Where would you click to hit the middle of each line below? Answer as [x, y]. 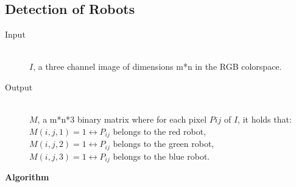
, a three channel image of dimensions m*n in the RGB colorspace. [157, 66]
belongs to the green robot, [164, 144]
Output [19, 87]
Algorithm [27, 177]
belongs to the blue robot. [161, 156]
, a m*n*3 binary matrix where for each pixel [122, 119]
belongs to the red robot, [160, 131]
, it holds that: [265, 119]
